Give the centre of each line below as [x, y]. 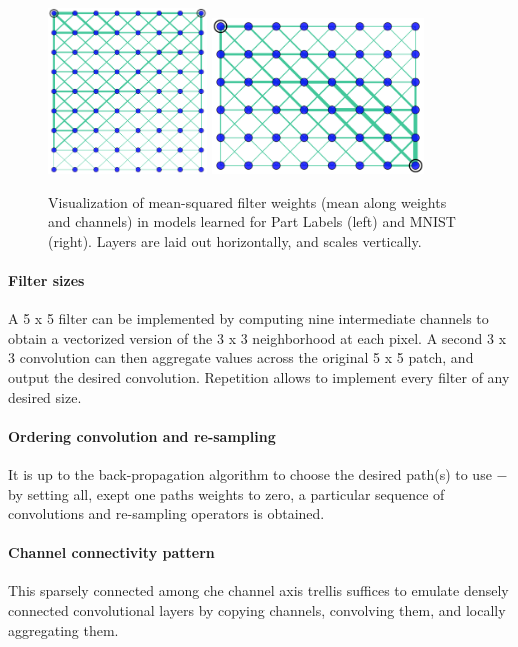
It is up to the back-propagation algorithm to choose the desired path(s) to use [250, 473]
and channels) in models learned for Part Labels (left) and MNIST [252, 221]
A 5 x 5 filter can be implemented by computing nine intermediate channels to [248, 318]
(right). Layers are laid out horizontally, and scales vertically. [235, 240]
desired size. [45, 396]
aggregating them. [63, 629]
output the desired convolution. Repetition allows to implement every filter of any [259, 376]
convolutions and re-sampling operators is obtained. [166, 513]
